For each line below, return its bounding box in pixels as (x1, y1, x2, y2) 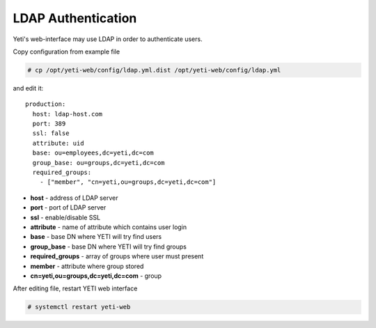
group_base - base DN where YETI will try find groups (30, 242, 187, 251)
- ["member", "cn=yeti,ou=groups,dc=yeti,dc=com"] (39, 178, 217, 186)
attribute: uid (32, 139, 84, 147)
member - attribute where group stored (30, 262, 144, 270)
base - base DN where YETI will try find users (30, 233, 162, 241)
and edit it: (13, 84, 44, 92)
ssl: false (32, 130, 70, 137)
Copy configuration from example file (13, 47, 120, 56)
